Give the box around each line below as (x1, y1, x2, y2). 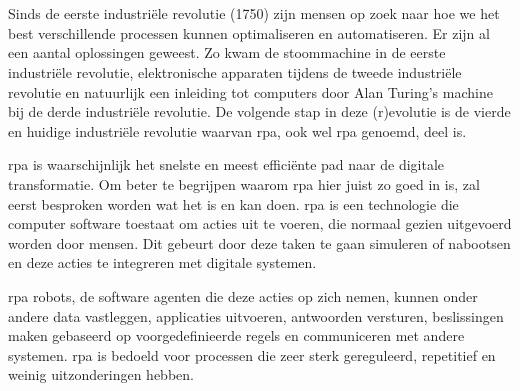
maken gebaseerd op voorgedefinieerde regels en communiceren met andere (8, 325, 465, 346)
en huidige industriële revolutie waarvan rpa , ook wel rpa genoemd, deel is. (8, 120, 467, 141)
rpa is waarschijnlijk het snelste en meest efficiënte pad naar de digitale (8, 154, 445, 175)
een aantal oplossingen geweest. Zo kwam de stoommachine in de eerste (8, 42, 446, 63)
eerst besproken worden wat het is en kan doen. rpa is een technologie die (8, 193, 459, 214)
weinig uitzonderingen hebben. (8, 364, 194, 385)
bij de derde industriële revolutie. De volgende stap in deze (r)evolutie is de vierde (8, 101, 511, 122)
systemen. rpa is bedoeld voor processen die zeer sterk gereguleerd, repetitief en (8, 344, 496, 365)
